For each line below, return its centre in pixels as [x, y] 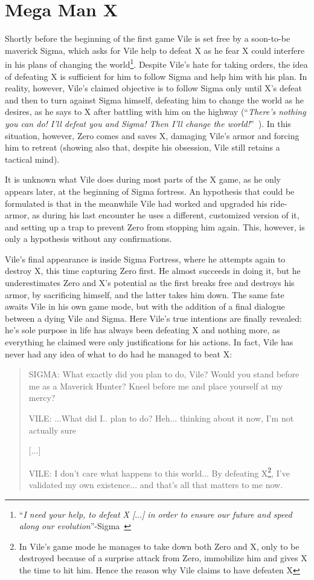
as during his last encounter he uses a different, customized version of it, [166, 215]
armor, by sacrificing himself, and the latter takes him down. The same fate [145, 294]
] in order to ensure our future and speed [217, 514]
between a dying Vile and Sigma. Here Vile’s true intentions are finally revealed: [153, 318]
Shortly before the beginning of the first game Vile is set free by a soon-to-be [148, 38]
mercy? [42, 398]
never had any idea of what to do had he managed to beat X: [119, 354]
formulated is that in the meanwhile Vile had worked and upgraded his [136, 203]
